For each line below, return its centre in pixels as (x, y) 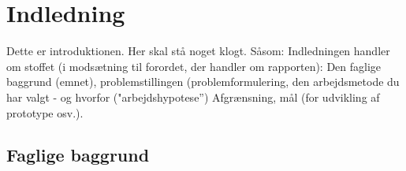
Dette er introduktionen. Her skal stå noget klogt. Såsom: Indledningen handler (198, 51)
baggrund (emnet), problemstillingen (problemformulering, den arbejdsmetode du (203, 82)
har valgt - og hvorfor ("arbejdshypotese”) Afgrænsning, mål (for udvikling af (193, 97)
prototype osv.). (45, 112)
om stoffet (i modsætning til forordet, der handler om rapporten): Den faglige (194, 66)
